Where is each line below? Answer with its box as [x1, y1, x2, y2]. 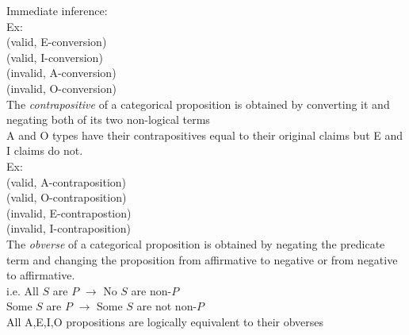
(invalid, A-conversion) [6, 64, 117, 81]
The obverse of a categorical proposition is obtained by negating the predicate [6, 235, 385, 252]
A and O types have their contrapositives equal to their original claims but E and [6, 126, 403, 143]
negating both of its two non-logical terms [6, 111, 210, 128]
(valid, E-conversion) [6, 33, 107, 50]
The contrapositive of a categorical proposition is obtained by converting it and [6, 95, 390, 112]
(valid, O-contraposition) [6, 189, 127, 206]
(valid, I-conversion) [6, 48, 103, 65]
